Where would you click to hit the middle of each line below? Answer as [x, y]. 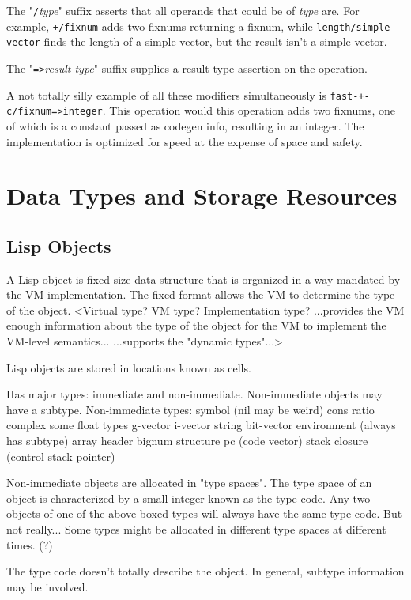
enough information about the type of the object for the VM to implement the [196, 325]
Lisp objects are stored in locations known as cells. [129, 367]
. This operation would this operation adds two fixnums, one [249, 110]
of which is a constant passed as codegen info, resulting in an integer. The [185, 125]
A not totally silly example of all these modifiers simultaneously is [166, 94]
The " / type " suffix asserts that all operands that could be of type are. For [183, 10]
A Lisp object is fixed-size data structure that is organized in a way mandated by [204, 279]
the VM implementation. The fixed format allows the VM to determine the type [201, 294]
